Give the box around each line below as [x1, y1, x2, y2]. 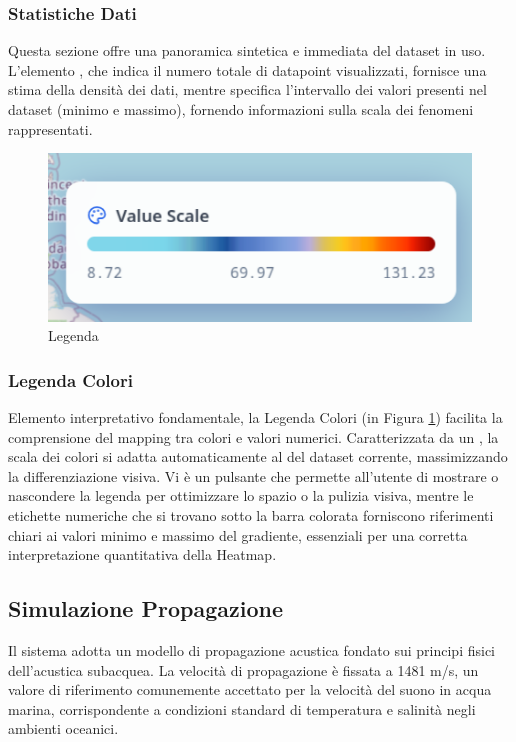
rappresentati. [8, 118, 93, 139]
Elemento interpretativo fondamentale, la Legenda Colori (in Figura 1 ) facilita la [8, 407, 503, 428]
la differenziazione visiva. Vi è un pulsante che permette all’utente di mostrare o [8, 465, 499, 486]
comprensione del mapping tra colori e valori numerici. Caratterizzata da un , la [8, 426, 499, 447]
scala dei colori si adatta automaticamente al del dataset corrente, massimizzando [8, 446, 508, 467]
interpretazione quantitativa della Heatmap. [8, 544, 277, 565]
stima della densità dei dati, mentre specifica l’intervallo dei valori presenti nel [8, 79, 487, 100]
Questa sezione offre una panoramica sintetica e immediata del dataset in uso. [8, 40, 486, 61]
